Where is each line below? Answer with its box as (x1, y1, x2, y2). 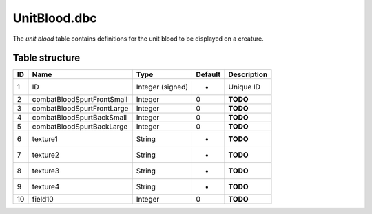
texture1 (32, 134, 58, 144)
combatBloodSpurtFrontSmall (32, 95, 128, 105)
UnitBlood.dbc (12, 10, 98, 25)
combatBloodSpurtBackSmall (32, 113, 127, 122)
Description (228, 69, 268, 79)
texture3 (32, 166, 60, 175)
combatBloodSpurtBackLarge (32, 122, 128, 131)
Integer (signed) (136, 83, 189, 92)
